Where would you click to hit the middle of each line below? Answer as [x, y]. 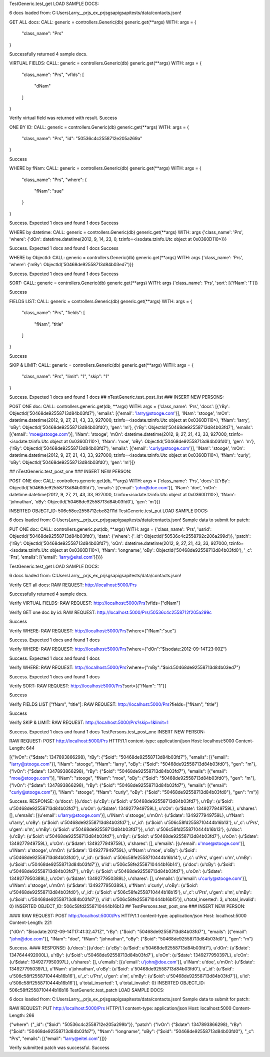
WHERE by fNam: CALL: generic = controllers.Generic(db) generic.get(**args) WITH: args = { [105, 168]
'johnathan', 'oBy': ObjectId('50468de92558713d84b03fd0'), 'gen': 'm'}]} [85, 501]
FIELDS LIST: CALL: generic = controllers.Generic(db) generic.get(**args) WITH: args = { [101, 301]
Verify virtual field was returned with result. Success [63, 118]
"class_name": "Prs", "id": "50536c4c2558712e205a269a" [82, 139]
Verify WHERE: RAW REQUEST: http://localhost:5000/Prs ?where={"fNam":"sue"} [93, 631]
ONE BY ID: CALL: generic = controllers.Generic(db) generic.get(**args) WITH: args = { [99, 127]
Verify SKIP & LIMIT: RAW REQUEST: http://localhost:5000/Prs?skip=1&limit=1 [89, 722]
